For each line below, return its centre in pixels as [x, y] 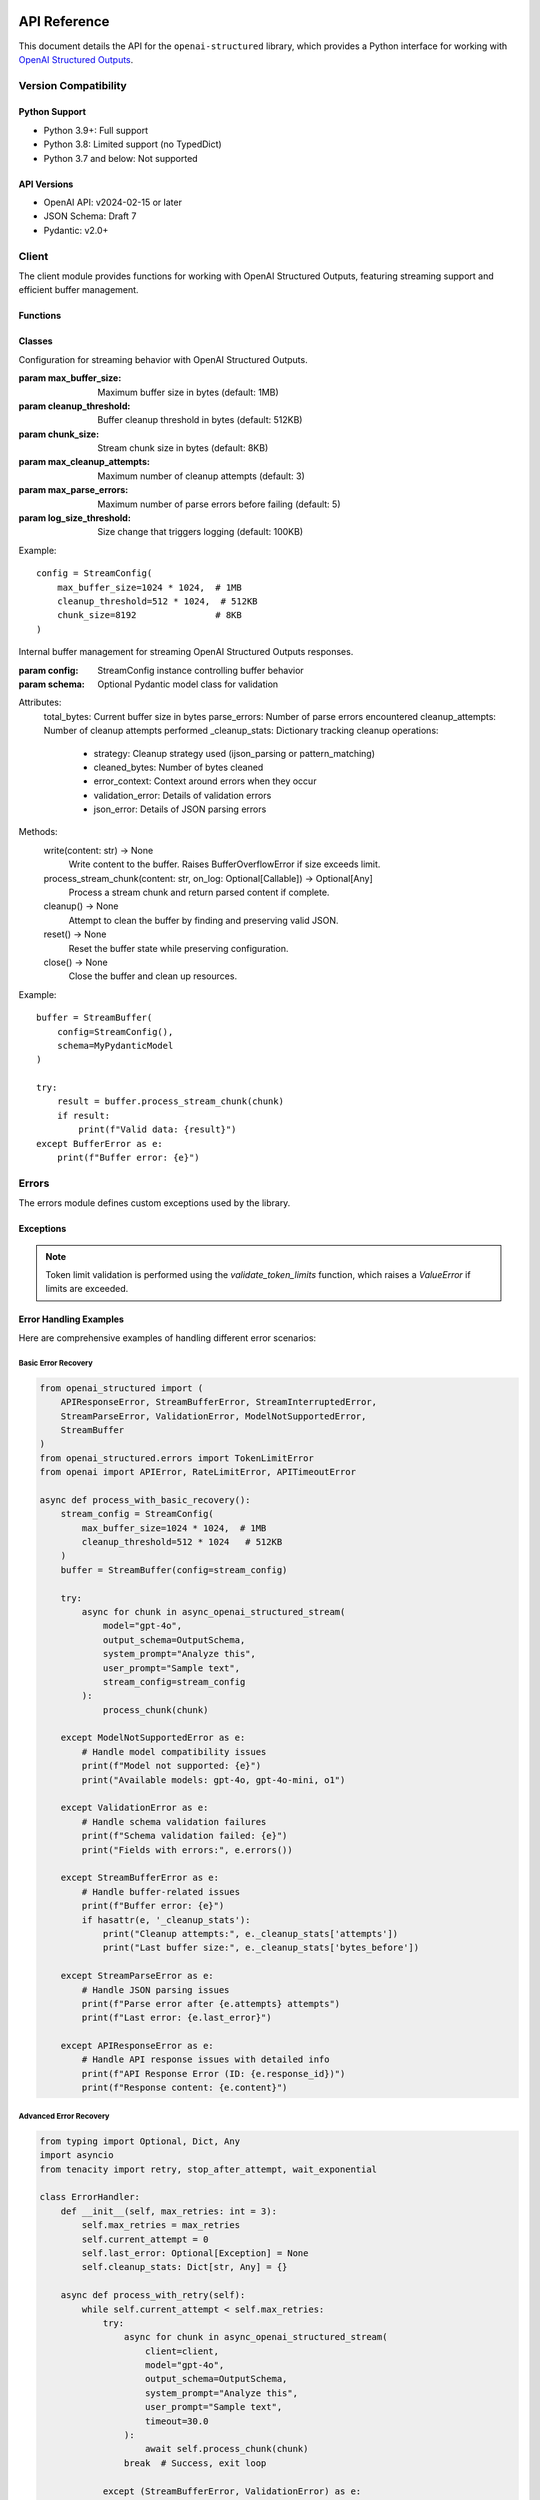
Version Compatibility [72, 85]
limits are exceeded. [87, 1289]
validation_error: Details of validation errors [182, 795]
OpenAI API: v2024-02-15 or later [112, 202]
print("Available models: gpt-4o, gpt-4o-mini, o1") [213, 1779]
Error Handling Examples [71, 1319]
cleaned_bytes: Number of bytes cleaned [178, 767]
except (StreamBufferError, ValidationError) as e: [232, 2491]
